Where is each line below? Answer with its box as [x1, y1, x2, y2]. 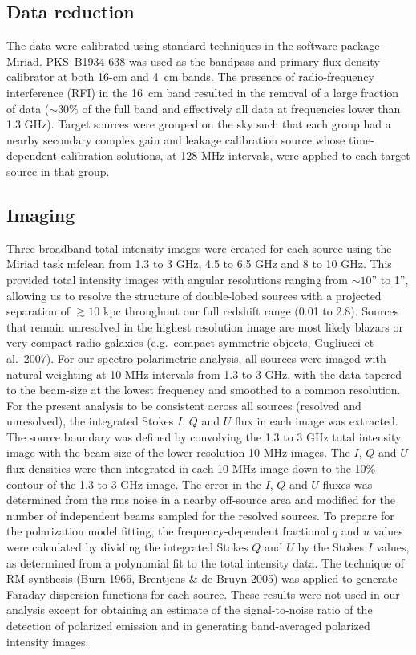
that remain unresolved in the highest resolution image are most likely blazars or [6, 318, 403, 335]
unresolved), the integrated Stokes [6, 413, 174, 429]
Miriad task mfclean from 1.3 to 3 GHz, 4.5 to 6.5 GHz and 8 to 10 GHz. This [6, 255, 392, 272]
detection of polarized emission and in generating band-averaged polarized [6, 617, 370, 633]
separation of [6, 303, 71, 319]
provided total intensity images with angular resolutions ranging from [6, 271, 348, 287]
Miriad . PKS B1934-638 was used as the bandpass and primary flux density [6, 52, 380, 69]
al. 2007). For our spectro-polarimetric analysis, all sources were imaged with [6, 349, 386, 366]
